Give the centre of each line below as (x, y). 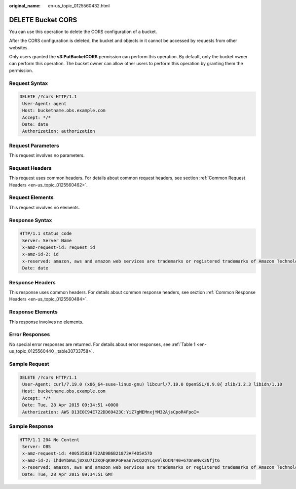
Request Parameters (34, 146)
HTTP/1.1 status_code (46, 234)
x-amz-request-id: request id (59, 247)
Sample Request (29, 364)
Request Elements (31, 197)
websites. (19, 47)
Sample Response (31, 426)
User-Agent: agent (44, 103)
